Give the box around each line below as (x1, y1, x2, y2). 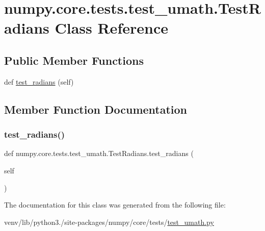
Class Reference (55, 17, 168, 38)
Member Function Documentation (4, 101, 188, 117)
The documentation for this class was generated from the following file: (4, 199, 226, 210)
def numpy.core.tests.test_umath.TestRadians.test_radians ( (4, 148, 194, 159)
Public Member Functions (4, 52, 144, 68)
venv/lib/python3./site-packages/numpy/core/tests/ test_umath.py (4, 216, 214, 227)
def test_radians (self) (4, 76, 74, 87)
